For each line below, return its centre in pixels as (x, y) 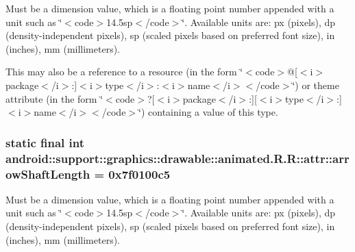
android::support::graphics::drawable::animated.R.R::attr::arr (177, 158)
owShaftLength (48, 174)
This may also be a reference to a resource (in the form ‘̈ (124, 72)
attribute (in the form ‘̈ (54, 98)
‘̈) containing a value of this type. (208, 112)
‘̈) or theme (316, 85)
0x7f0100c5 (139, 174)
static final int (45, 142)
